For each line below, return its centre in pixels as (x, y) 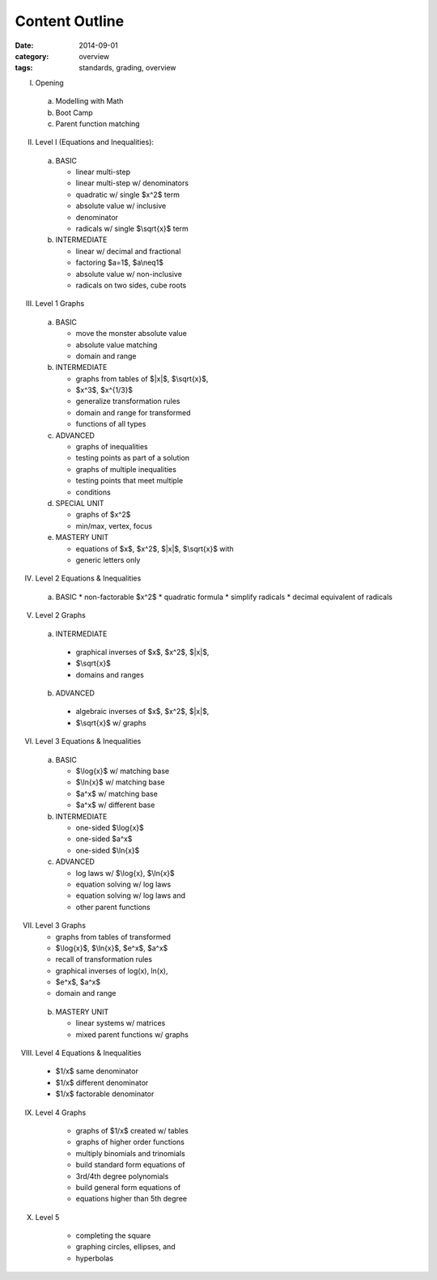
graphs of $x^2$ (103, 515)
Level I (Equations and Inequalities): (94, 142)
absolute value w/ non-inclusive (129, 274)
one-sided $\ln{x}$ (108, 850)
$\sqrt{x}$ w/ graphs (111, 723)
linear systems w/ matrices (121, 1023)
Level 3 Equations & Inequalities (88, 742)
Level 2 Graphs (61, 615)
